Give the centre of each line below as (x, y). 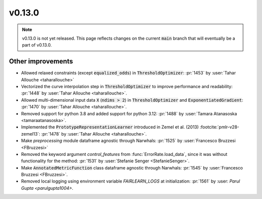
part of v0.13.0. (37, 45)
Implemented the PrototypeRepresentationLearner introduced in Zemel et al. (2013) (110, 127)
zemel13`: (31, 134)
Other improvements (41, 61)
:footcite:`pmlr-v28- (220, 127)
